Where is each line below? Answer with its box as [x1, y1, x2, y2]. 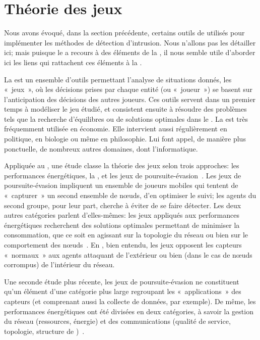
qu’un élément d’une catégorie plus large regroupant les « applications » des [4, 286, 241, 297]
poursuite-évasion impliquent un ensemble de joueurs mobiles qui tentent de [4, 180, 238, 190]
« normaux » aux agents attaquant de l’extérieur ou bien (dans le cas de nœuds [4, 249, 252, 260]
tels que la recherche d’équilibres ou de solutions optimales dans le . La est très [4, 113, 248, 124]
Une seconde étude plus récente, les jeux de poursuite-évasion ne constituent [4, 276, 239, 286]
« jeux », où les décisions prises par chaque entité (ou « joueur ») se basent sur [4, 84, 253, 94]
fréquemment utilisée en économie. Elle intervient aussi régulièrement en [4, 123, 227, 134]
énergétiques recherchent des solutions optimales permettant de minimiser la [4, 219, 240, 230]
